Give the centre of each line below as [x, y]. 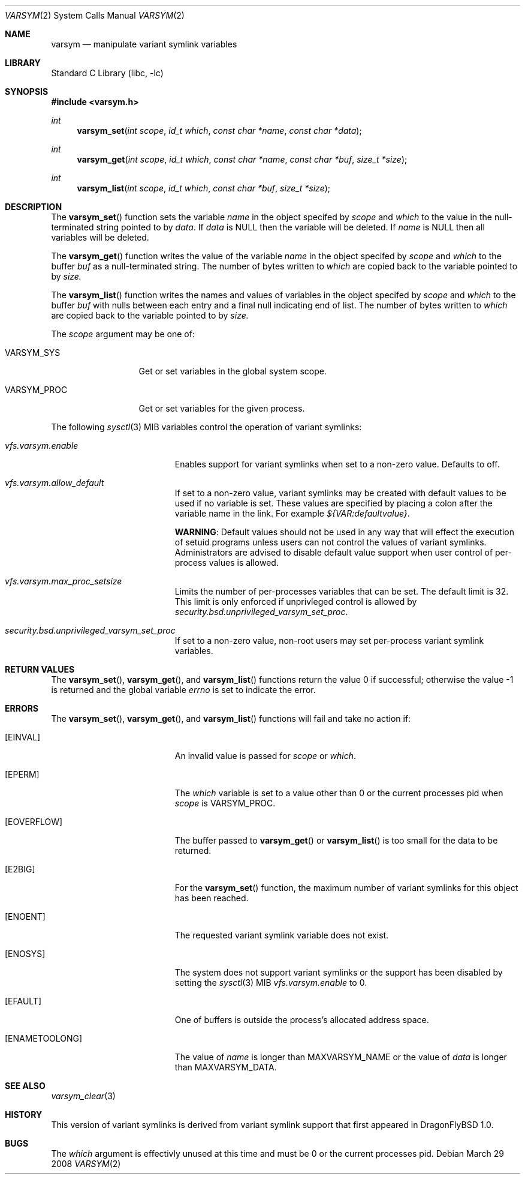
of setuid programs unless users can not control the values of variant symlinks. [331, 542]
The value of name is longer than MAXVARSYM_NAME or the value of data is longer [341, 1057]
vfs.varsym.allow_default [55, 483]
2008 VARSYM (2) [86, 1164]
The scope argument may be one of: [123, 334]
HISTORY [24, 1114]
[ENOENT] [25, 916]
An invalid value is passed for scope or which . [265, 756]
